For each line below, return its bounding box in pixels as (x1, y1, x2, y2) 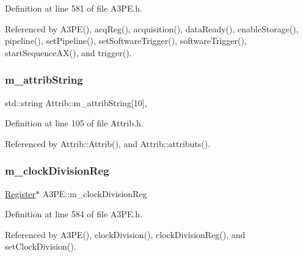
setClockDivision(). (5, 240, 76, 253)
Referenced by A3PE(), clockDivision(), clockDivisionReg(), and (5, 228, 246, 241)
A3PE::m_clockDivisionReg (42, 187, 147, 200)
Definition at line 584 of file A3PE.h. (5, 208, 143, 220)
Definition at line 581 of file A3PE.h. (5, 2, 143, 14)
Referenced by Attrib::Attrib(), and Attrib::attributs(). (5, 137, 211, 150)
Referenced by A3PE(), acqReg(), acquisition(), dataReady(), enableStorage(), (5, 22, 299, 35)
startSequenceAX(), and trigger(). (5, 46, 132, 59)
